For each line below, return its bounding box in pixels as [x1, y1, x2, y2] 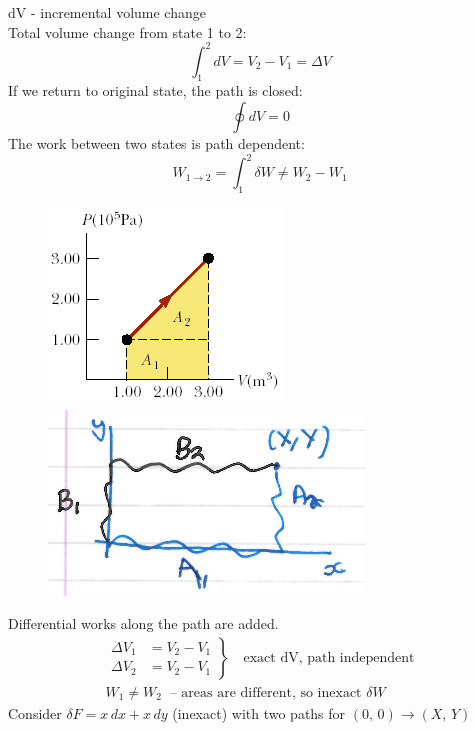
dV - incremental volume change [8, 2, 206, 22]
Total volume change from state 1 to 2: [8, 21, 247, 42]
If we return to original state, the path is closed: [8, 80, 303, 101]
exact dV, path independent [243, 650, 415, 665]
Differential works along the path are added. [8, 613, 279, 634]
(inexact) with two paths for [172, 702, 346, 723]
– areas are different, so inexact [169, 685, 362, 700]
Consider [8, 702, 62, 723]
